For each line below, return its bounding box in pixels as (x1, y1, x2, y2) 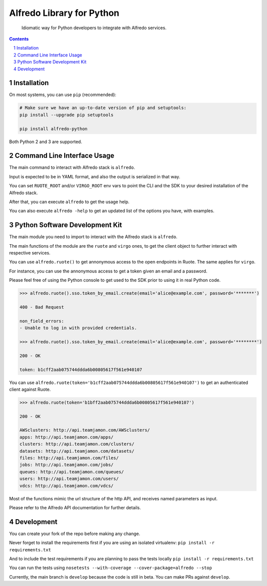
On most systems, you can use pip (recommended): (9, 92, 116, 98)
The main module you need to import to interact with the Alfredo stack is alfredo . (9, 234, 178, 240)
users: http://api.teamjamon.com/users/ (19, 476, 119, 481)
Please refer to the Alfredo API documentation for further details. (9, 504, 141, 510)
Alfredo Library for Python (9, 7, 120, 18)
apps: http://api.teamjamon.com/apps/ (19, 434, 114, 440)
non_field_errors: (19, 318, 64, 324)
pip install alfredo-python (19, 126, 88, 131)
